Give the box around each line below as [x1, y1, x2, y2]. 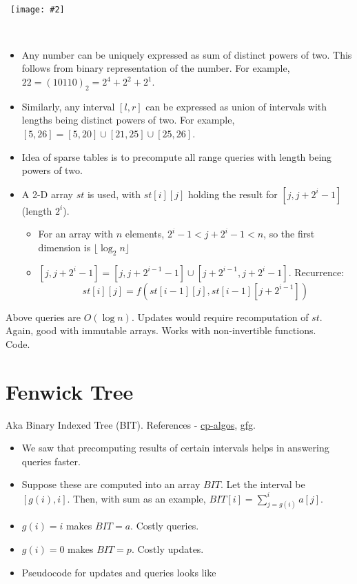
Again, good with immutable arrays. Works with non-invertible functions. [6, 323, 316, 338]
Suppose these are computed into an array [21, 477, 201, 491]
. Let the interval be [220, 477, 305, 491]
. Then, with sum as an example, [67, 491, 206, 505]
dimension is [38, 240, 91, 254]
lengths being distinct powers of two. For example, [21, 113, 235, 127]
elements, [125, 226, 165, 241]
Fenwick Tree [6, 377, 134, 405]
